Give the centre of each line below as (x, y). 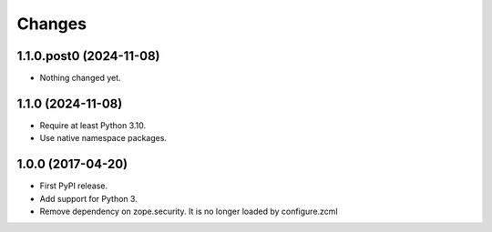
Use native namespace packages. (103, 138)
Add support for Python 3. (89, 198)
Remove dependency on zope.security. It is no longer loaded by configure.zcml (189, 212)
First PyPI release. (74, 186)
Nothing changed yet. (81, 78)
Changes (51, 24)
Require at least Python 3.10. (93, 125)
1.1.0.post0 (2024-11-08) (88, 56)
